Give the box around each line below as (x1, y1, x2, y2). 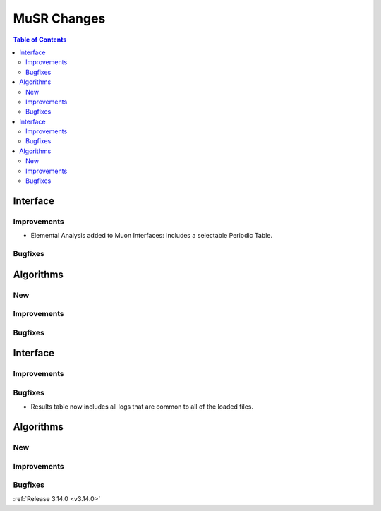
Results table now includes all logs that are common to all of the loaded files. (30, 402, 254, 411)
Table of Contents (13, 35, 67, 44)
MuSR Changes (13, 11, 106, 26)
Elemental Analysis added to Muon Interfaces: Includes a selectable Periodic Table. (30, 232, 273, 240)
